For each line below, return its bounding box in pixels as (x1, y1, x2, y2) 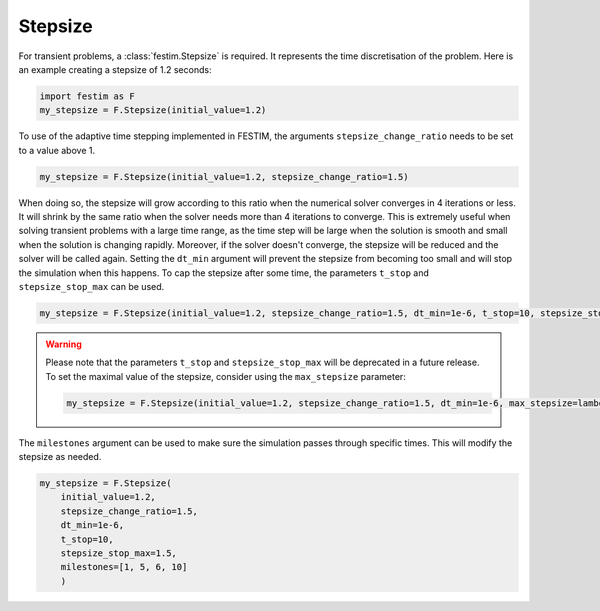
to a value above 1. (18, 144, 95, 156)
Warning (45, 338, 82, 350)
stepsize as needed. (18, 451, 102, 463)
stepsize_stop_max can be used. (18, 281, 165, 292)
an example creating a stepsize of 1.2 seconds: (18, 63, 212, 75)
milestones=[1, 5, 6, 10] (60, 561, 188, 573)
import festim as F (39, 90, 135, 102)
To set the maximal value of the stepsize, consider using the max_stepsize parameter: (45, 370, 407, 382)
